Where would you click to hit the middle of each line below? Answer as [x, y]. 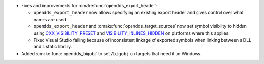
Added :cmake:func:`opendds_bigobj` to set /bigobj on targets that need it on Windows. [112, 53]
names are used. [50, 19]
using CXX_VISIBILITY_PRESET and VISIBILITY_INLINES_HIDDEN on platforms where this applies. [132, 33]
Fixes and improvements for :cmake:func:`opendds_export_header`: [89, 6]
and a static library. [53, 47]
